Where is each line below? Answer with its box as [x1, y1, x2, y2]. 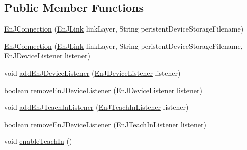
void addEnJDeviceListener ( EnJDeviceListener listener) [4, 67, 181, 78]
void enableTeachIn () [4, 136, 72, 146]
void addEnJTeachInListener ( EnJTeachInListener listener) [4, 102, 189, 112]
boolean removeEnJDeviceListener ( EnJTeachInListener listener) [4, 118, 206, 129]
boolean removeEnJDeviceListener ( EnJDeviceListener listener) [4, 84, 202, 95]
